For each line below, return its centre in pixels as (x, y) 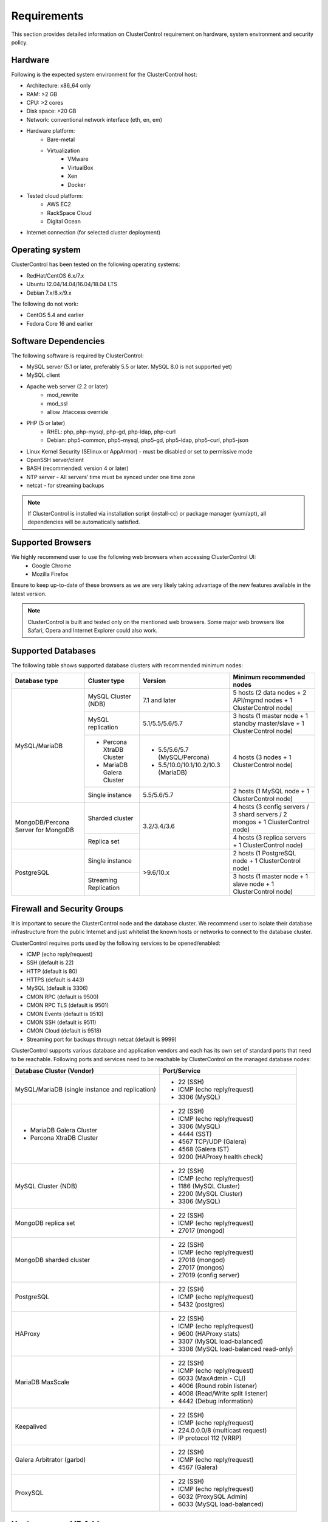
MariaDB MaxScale (42, 1382)
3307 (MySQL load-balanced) (221, 1341)
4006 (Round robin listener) (218, 1386)
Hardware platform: (51, 131)
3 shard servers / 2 (260, 815)
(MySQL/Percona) (184, 757)
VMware (78, 159)
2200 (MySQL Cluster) (210, 1193)
